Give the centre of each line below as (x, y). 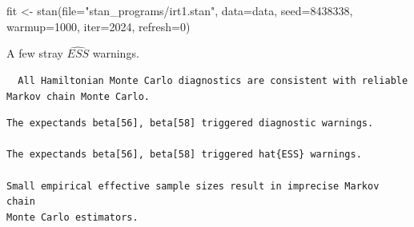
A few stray (35, 53)
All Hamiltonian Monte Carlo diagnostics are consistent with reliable (213, 81)
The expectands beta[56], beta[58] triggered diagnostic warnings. (190, 123)
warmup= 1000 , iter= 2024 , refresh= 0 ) (98, 26)
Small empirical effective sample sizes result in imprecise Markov (193, 186)
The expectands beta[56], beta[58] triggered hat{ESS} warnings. (184, 155)
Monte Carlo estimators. (72, 217)
